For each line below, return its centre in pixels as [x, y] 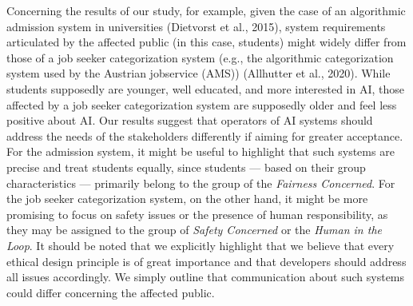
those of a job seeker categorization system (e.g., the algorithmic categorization [200, 57]
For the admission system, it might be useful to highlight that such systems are [201, 151]
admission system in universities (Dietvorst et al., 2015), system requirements [196, 26]
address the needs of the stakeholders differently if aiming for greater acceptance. [205, 135]
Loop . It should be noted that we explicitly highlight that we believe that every [201, 245]
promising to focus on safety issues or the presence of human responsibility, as [197, 214]
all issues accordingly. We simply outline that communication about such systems [206, 277]
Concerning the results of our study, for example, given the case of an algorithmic [206, 10]
